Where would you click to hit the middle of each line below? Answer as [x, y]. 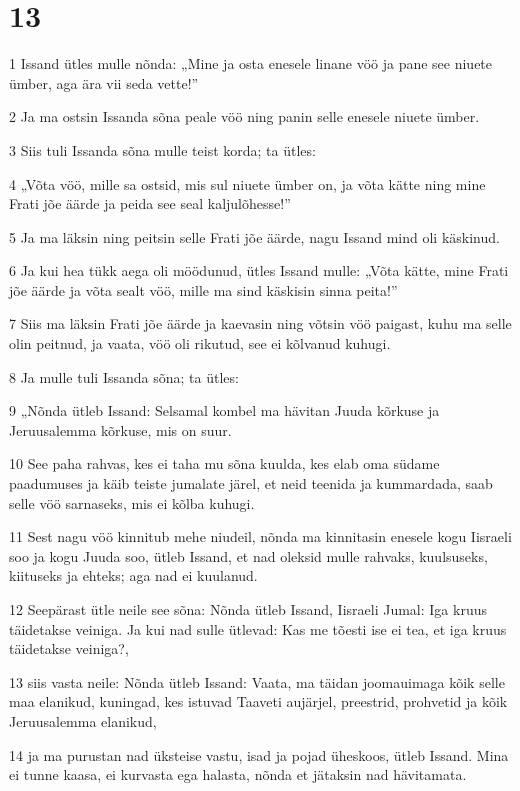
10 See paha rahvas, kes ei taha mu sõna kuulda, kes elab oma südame [224, 463]
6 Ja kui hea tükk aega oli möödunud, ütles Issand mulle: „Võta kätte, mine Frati [259, 270]
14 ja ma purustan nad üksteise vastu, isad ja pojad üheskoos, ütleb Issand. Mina [259, 754]
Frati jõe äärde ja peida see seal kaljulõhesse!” [150, 203]
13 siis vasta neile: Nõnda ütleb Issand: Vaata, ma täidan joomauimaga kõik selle [257, 681]
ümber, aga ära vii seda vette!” [104, 82]
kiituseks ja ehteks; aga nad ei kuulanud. [133, 575]
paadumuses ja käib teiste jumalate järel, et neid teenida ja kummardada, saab [251, 483]
